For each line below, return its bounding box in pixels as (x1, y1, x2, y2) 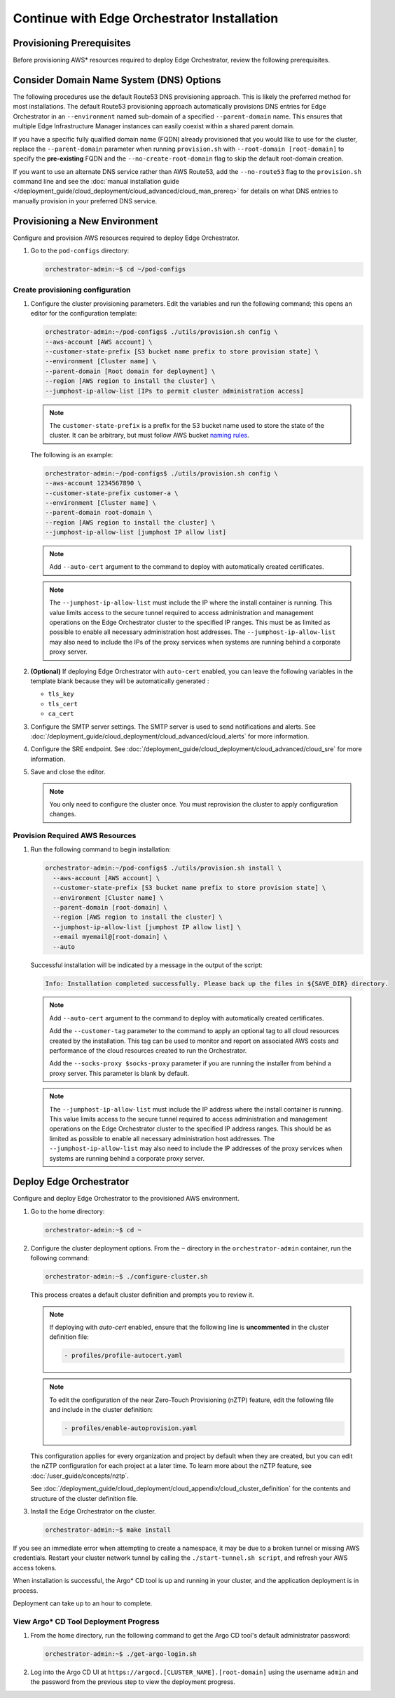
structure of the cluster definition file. (30, 1494, 138, 1502)
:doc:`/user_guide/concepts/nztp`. (30, 1471, 130, 1480)
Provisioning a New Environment (13, 215, 159, 227)
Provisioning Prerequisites (13, 37, 131, 49)
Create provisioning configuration (13, 285, 131, 295)
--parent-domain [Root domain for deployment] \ (45, 367, 216, 375)
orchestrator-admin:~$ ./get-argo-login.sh (45, 1650, 197, 1658)
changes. (49, 810, 76, 818)
